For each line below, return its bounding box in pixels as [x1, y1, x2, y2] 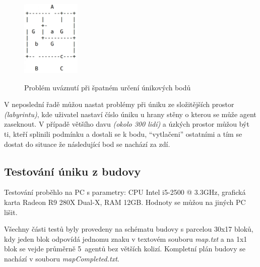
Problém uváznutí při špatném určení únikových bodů [24, 82, 191, 92]
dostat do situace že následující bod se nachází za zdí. [4, 138, 170, 149]
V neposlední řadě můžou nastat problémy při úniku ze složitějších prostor [4, 99, 234, 110]
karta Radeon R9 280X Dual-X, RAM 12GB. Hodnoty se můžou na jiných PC [4, 197, 246, 207]
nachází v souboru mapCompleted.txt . [4, 253, 119, 264]
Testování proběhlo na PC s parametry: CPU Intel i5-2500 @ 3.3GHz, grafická [4, 187, 246, 197]
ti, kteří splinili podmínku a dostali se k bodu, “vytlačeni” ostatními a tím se [4, 129, 242, 139]
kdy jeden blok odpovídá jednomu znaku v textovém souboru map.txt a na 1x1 [4, 233, 247, 244]
